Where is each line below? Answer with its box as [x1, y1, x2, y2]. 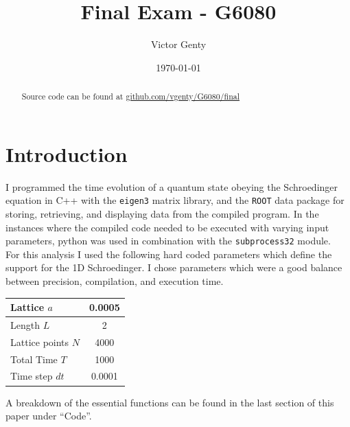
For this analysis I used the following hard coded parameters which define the [5, 246, 332, 261]
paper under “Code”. [5, 408, 92, 423]
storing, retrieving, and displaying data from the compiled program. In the [5, 206, 319, 220]
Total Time [10, 351, 58, 366]
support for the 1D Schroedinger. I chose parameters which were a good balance [5, 260, 342, 275]
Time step [10, 369, 53, 383]
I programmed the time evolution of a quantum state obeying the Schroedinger [5, 179, 338, 194]
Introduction [5, 139, 128, 168]
